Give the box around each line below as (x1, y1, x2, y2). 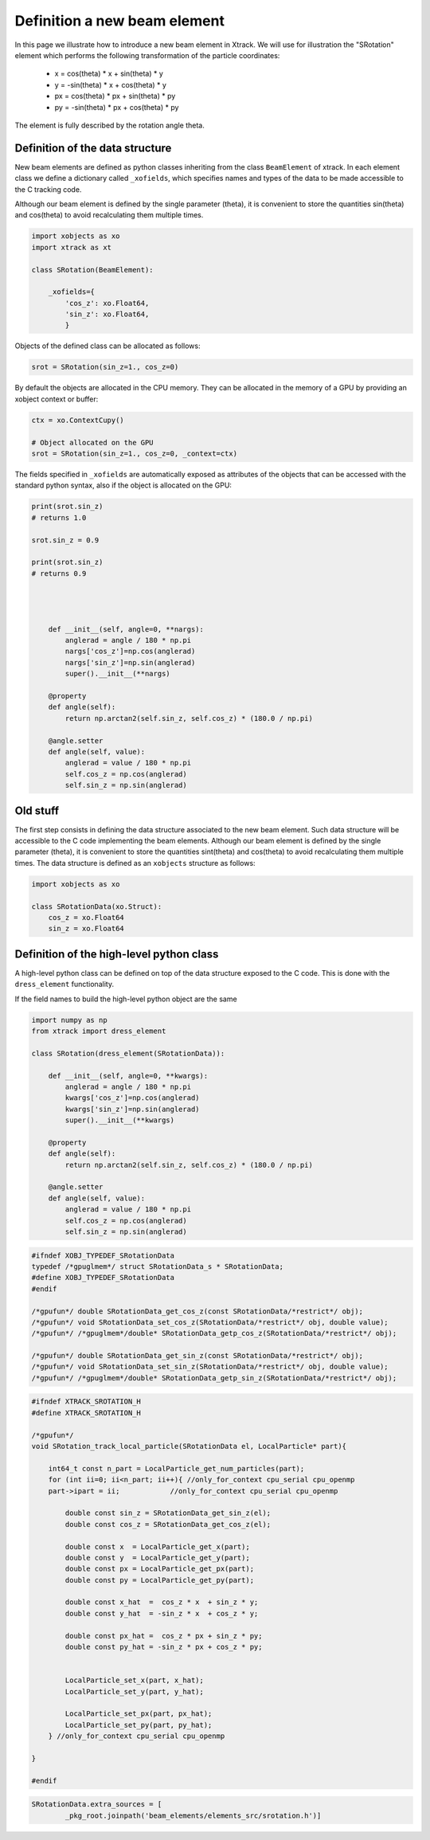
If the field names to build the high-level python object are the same (14, 994, 238, 1004)
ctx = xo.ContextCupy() (31, 415, 125, 425)
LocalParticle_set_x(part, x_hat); (64, 1676, 205, 1685)
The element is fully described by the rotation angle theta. (14, 120, 205, 130)
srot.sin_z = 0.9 (31, 535, 100, 545)
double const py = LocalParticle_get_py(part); (64, 1576, 255, 1584)
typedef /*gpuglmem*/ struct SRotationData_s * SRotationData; (31, 1262, 284, 1270)
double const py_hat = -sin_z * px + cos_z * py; (64, 1642, 263, 1652)
